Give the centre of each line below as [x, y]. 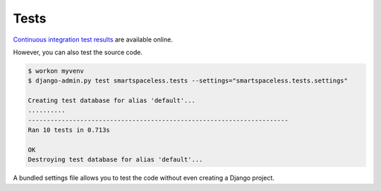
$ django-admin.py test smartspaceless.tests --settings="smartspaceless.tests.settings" [188, 81]
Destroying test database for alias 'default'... [115, 160]
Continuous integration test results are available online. [93, 39]
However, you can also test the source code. [78, 52]
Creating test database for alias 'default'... [111, 101]
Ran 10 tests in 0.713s [69, 130]
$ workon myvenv [56, 71]
